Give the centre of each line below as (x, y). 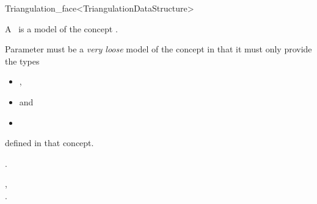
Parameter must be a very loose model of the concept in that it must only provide (158, 49)
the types (22, 61)
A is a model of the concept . (61, 28)
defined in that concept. (49, 143)
